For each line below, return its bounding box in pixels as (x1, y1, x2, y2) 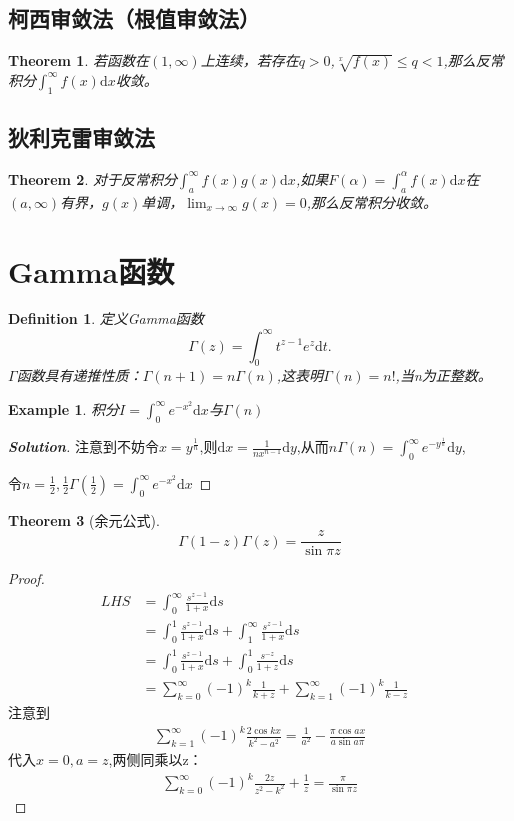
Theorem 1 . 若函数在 (8, 50, 149, 71)
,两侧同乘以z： (108, 748, 203, 769)
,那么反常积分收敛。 (306, 191, 438, 212)
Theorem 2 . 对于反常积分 (8, 168, 177, 189)
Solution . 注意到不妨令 (8, 436, 159, 457)
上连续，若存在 (200, 50, 299, 71)
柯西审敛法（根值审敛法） (8, 3, 260, 34)
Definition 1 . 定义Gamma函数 (8, 308, 204, 329)
